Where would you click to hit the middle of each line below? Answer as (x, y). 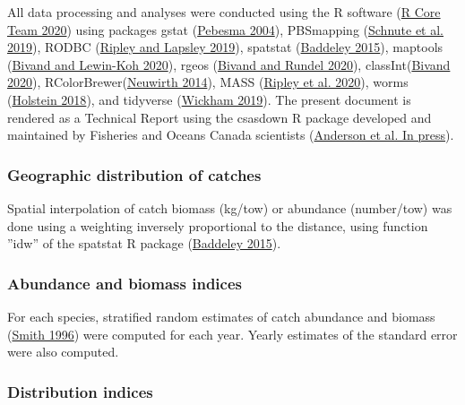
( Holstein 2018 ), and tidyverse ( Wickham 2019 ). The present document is (209, 99)
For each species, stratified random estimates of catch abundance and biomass (221, 316)
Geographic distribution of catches (134, 174)
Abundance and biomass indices (125, 283)
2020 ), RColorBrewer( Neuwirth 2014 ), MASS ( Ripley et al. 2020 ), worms (208, 82)
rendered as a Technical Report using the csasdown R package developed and (220, 117)
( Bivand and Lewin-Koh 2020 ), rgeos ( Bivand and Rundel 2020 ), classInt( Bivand (229, 64)
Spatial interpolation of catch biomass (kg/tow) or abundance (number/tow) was (230, 207)
